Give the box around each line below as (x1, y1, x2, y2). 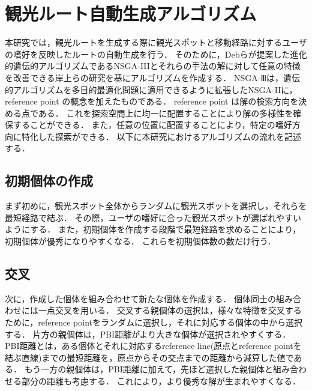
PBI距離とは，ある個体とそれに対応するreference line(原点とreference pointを (5, 339, 302, 352)
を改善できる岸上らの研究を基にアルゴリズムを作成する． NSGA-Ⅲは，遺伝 (5, 71, 301, 83)
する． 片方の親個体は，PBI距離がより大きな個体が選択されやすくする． (5, 327, 291, 340)
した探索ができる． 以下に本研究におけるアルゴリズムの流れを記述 (38, 130, 301, 142)
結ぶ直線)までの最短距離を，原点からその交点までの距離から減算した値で (5, 351, 294, 363)
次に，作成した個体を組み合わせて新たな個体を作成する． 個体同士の (5, 292, 276, 305)
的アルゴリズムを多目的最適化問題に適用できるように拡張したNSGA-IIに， (5, 83, 298, 95)
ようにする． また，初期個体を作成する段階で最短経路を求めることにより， (5, 223, 301, 235)
